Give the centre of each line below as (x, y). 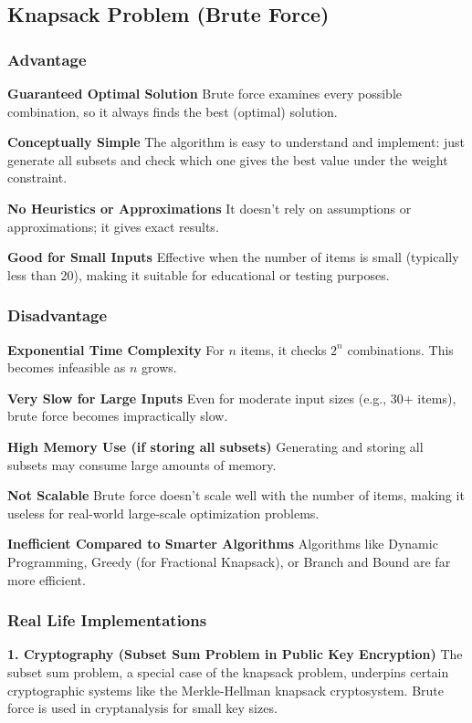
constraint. (37, 178)
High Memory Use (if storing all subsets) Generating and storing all (215, 446)
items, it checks (283, 349)
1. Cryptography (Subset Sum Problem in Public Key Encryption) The (235, 654)
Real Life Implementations (107, 620)
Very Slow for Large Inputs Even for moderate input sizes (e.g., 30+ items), (232, 398)
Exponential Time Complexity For (116, 349)
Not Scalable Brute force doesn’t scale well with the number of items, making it (236, 495)
